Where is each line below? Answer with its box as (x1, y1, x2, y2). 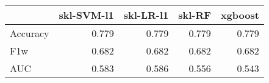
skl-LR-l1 (123, 8, 169, 22)
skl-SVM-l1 (59, 8, 114, 22)
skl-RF (178, 8, 211, 22)
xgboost (220, 8, 259, 22)
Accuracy (10, 26, 49, 40)
